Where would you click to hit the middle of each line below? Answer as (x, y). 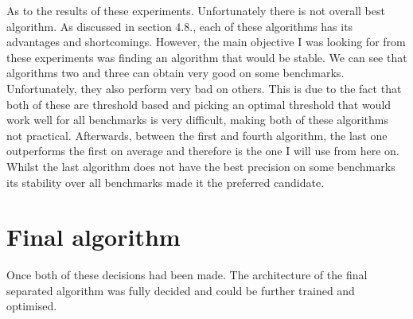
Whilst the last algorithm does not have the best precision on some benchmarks (201, 166)
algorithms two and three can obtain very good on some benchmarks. (175, 73)
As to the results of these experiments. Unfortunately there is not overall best (196, 10)
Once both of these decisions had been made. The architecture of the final (187, 275)
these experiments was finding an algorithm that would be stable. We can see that (207, 57)
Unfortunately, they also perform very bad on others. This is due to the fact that (204, 88)
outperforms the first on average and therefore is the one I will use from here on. (203, 151)
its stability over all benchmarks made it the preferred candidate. (166, 182)
